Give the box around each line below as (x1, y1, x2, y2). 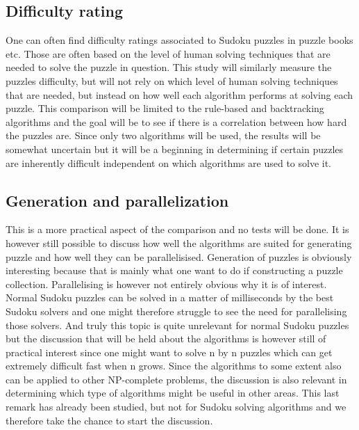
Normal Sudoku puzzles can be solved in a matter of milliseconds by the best (6, 290, 334, 305)
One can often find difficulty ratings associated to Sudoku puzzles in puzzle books (6, 33, 353, 47)
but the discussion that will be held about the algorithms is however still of (6, 331, 326, 346)
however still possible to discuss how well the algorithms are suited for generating (6, 235, 352, 250)
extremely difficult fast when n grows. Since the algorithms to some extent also (6, 358, 342, 373)
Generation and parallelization (6, 189, 229, 211)
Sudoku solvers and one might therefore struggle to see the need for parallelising (6, 303, 347, 318)
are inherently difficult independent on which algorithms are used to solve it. (6, 155, 332, 170)
